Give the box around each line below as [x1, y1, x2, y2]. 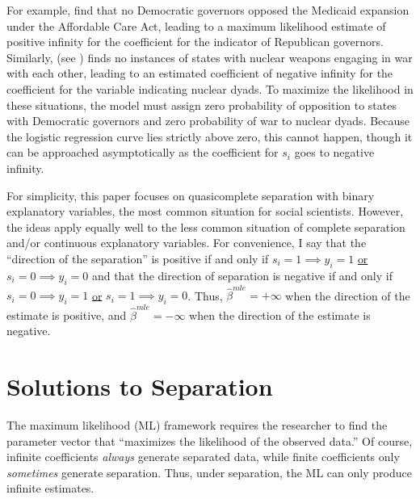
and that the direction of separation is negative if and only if [91, 266, 393, 283]
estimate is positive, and [6, 306, 127, 323]
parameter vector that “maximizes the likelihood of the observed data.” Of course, [6, 432, 413, 449]
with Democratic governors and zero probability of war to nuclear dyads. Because [6, 112, 410, 129]
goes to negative [294, 144, 375, 161]
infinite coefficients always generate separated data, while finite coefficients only [6, 448, 400, 465]
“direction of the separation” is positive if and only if [6, 249, 269, 266]
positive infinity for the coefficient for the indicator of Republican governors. [6, 33, 384, 50]
